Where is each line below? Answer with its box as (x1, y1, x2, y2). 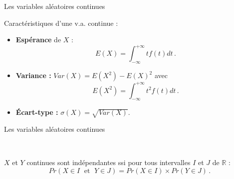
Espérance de (15, 34, 61, 45)
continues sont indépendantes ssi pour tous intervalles (26, 157, 191, 168)
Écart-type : (15, 107, 58, 117)
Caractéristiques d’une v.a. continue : (4, 17, 118, 28)
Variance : (15, 70, 51, 81)
